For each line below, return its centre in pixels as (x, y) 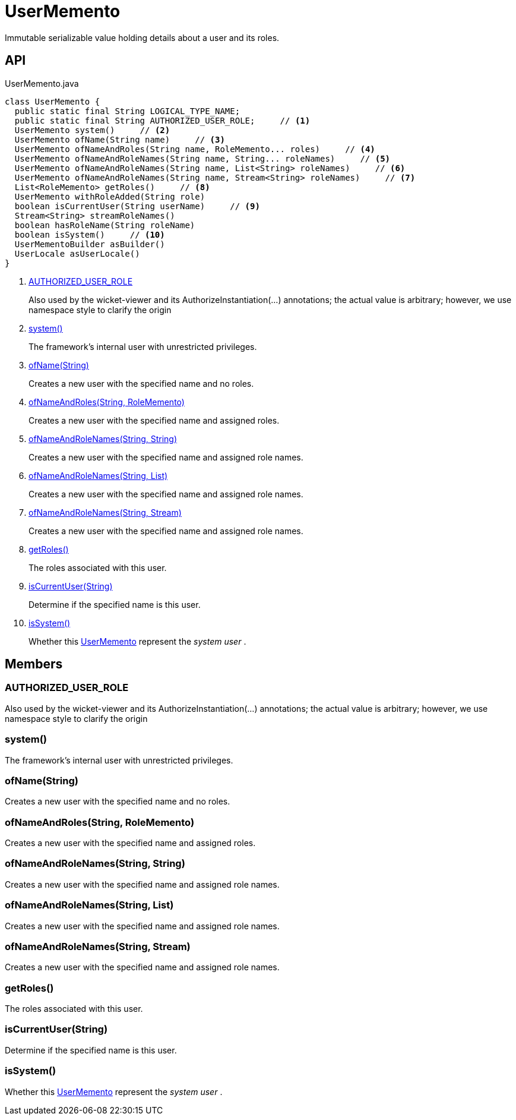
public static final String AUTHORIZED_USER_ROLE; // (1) (162, 120)
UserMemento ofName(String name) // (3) (120, 139)
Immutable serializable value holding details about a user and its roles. (142, 37)
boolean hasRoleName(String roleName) (105, 225)
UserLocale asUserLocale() (77, 253)
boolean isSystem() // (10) (90, 234)
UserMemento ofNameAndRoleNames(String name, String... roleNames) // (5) (202, 158)
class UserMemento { (53, 101)
